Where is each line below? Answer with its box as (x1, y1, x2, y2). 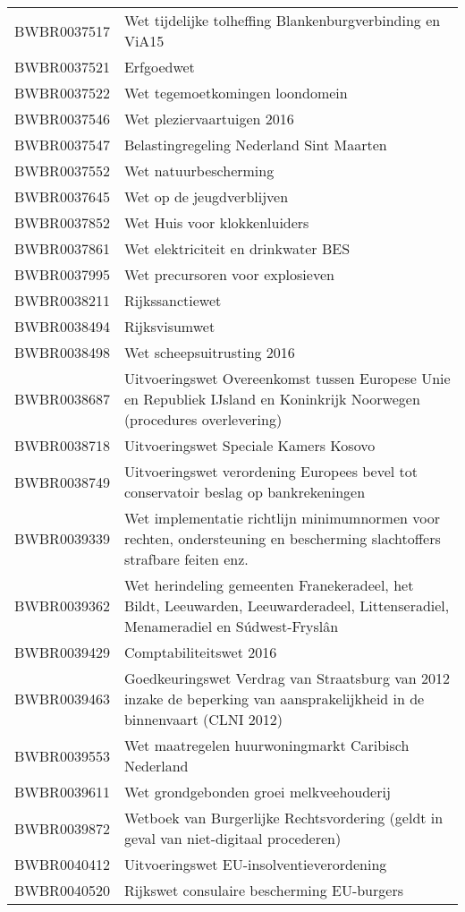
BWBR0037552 (14, 160, 110, 181)
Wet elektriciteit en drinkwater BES (123, 238, 351, 259)
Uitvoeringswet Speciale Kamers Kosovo (123, 435, 376, 456)
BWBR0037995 (14, 264, 110, 285)
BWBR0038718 (14, 435, 110, 456)
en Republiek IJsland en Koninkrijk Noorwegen (123, 388, 420, 409)
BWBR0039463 (14, 688, 110, 709)
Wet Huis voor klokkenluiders (123, 212, 309, 233)
